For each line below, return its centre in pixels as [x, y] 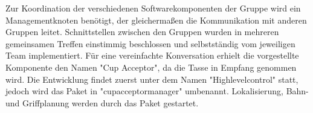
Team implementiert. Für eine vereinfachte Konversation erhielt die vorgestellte [152, 55]
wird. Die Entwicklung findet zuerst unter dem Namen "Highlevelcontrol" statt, [152, 79]
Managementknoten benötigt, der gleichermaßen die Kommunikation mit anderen [156, 20]
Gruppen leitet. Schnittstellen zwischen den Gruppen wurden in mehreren [142, 32]
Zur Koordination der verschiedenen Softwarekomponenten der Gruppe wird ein [153, 8]
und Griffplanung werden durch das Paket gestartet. [102, 102]
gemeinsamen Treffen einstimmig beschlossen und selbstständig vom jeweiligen [150, 43]
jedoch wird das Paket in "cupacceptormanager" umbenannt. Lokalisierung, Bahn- [157, 91]
